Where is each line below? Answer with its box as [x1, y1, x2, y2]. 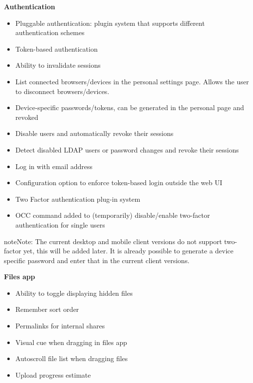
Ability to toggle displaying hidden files [15, 287, 133, 298]
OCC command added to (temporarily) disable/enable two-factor [15, 210, 210, 220]
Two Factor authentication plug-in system [15, 193, 141, 204]
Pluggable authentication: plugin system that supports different [15, 18, 205, 28]
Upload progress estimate [15, 369, 91, 380]
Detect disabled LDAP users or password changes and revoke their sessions [15, 144, 239, 154]
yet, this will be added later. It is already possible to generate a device [23, 246, 234, 256]
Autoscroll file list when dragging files [15, 353, 128, 364]
